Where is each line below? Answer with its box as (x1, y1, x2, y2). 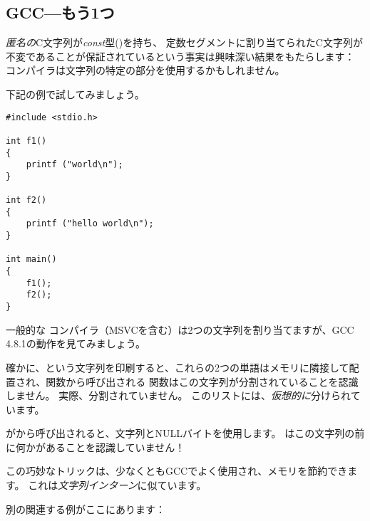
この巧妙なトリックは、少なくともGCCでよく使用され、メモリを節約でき (6, 463, 348, 478)
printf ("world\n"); (26, 159, 123, 170)
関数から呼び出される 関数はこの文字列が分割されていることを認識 (46, 374, 359, 389)
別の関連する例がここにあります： (6, 501, 165, 516)
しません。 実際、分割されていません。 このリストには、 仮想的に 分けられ (6, 388, 351, 403)
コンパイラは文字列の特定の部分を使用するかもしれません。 (6, 63, 285, 78)
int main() (6, 254, 57, 265)
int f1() (6, 135, 47, 146)
